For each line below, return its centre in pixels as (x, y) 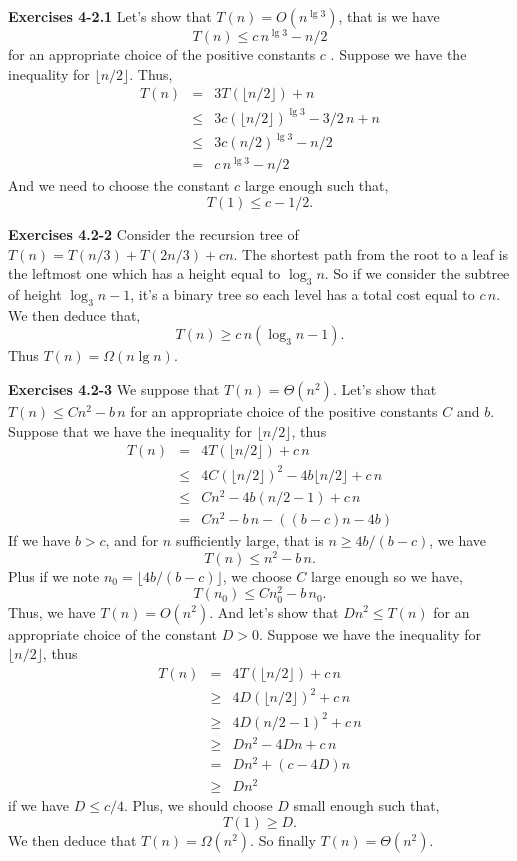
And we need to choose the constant (119, 185)
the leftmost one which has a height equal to (144, 273)
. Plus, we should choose (198, 805)
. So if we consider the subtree (417, 273)
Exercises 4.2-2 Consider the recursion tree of (153, 234)
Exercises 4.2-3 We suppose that (114, 389)
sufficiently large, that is (249, 540)
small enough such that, (366, 805)
